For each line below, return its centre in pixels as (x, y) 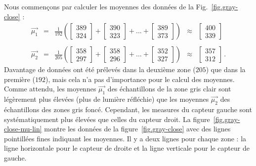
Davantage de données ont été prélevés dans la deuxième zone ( (100, 69)
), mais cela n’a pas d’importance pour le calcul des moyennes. (140, 79)
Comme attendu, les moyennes (50, 89)
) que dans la (226, 69)
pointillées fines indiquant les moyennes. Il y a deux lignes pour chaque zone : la (125, 138)
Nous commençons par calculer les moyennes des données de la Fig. (106, 6)
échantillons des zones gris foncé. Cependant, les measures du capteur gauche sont (128, 109)
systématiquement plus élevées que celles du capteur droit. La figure (107, 119)
